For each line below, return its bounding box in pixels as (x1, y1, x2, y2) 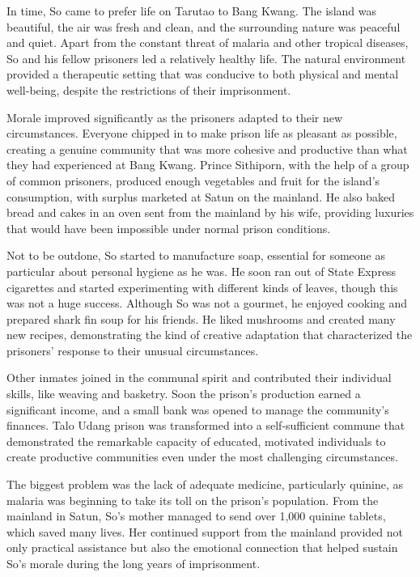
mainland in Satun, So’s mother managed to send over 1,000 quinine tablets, (6, 507, 386, 524)
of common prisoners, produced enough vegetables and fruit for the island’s (6, 172, 380, 189)
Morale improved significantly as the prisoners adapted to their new (6, 108, 343, 125)
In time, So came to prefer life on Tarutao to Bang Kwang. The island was (6, 2, 376, 19)
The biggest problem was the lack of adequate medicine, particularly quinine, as (6, 476, 403, 493)
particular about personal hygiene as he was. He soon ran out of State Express (6, 262, 397, 279)
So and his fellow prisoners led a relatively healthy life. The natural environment (6, 49, 406, 66)
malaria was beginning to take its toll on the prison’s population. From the (6, 491, 379, 508)
